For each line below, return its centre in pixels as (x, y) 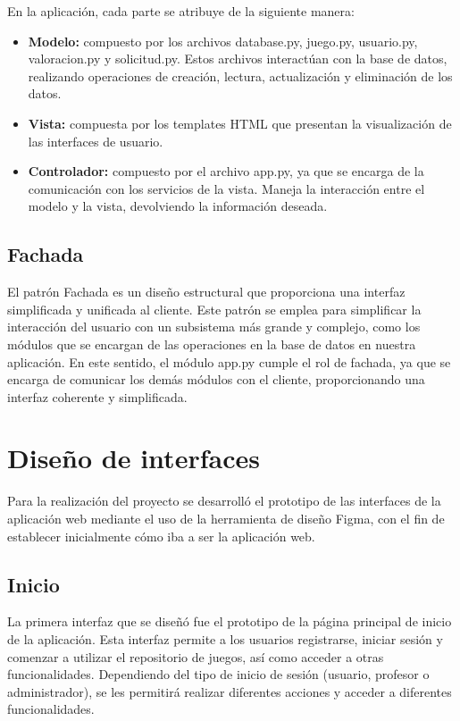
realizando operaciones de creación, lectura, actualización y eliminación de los (240, 75)
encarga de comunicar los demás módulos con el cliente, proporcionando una (216, 379)
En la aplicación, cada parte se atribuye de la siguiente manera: (181, 11)
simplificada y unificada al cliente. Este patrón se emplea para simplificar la (214, 309)
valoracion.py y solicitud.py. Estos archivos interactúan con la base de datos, (238, 59)
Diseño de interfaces (134, 458)
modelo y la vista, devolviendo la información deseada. (178, 206)
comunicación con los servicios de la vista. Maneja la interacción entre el (226, 188)
